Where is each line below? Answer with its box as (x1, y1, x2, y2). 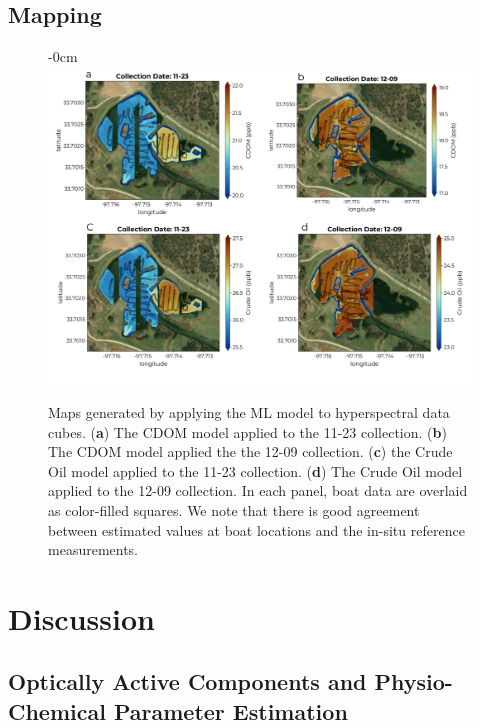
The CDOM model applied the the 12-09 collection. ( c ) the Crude (48, 441, 453, 462)
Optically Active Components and (8, 666, 367, 697)
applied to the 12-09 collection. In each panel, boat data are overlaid (48, 480, 468, 501)
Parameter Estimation (113, 695, 348, 726)
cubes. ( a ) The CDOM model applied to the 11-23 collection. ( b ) (48, 421, 447, 442)
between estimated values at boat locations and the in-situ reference (48, 519, 465, 540)
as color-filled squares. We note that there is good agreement (48, 499, 420, 520)
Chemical (8, 695, 106, 726)
